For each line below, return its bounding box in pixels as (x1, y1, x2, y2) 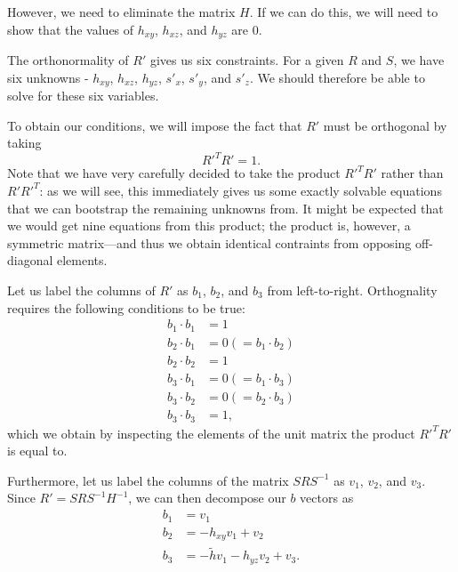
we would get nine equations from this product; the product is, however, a (7, 216, 411, 235)
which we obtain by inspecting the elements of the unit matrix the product (7, 423, 415, 442)
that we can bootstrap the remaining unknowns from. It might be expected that (7, 198, 444, 217)
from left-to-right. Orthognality (267, 280, 438, 299)
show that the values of (7, 20, 134, 38)
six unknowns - (7, 68, 89, 86)
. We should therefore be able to (249, 68, 425, 86)
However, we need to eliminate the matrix (7, 3, 236, 20)
